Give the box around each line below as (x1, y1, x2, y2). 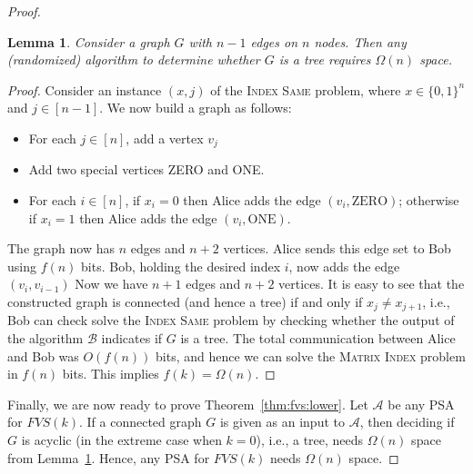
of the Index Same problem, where (210, 80, 401, 99)
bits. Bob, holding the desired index (81, 256, 281, 275)
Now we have (75, 274, 148, 293)
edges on (250, 32, 298, 51)
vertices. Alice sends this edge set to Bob (223, 239, 451, 258)
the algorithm (7, 329, 84, 348)
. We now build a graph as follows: (99, 98, 292, 117)
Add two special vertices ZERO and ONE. (28, 160, 265, 179)
